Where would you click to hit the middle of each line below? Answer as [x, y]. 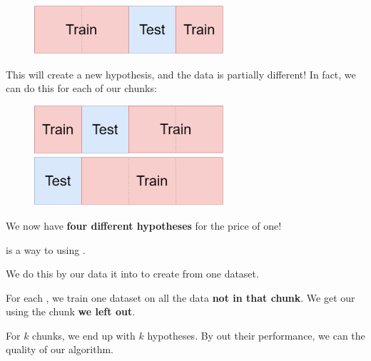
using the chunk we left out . [71, 311]
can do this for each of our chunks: [81, 88]
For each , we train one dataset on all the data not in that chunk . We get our [181, 297]
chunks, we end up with [84, 335]
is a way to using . [46, 249]
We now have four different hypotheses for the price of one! [144, 225]
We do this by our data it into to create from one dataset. [132, 274]
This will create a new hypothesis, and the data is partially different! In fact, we [181, 74]
